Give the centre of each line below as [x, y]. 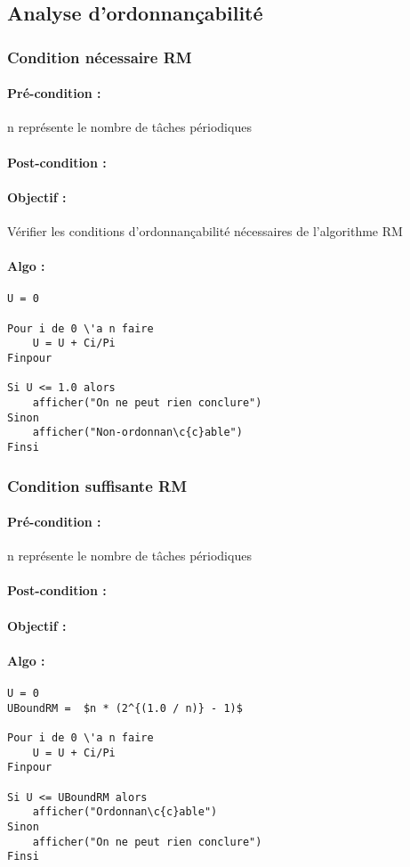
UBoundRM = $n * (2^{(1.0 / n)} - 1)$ [125, 708]
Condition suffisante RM [97, 485]
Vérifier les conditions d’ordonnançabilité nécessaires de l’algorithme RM [205, 231]
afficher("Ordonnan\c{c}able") [125, 812]
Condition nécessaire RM [100, 57]
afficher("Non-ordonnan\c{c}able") [137, 433]
